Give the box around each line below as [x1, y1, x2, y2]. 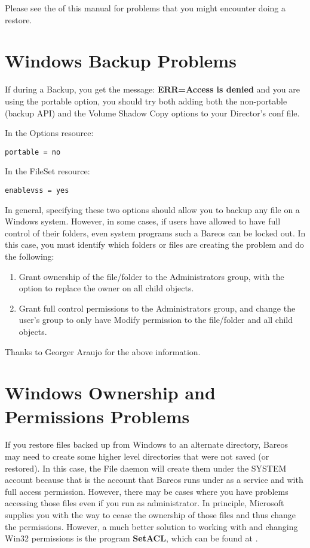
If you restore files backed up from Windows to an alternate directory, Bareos [5, 438, 288, 451]
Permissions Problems [5, 404, 190, 428]
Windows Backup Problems [5, 48, 237, 73]
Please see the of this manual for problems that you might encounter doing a [5, 2, 286, 14]
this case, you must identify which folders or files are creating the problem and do [5, 238, 304, 251]
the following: [5, 250, 54, 262]
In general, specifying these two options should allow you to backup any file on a [5, 203, 300, 215]
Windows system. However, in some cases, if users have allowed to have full [5, 215, 281, 227]
